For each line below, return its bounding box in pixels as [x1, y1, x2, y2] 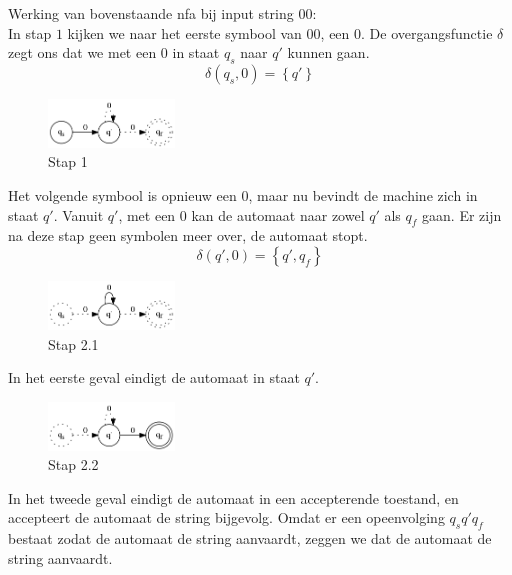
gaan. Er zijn [422, 204, 502, 225]
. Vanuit [53, 204, 104, 225]
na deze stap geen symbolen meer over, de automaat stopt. [8, 225, 368, 246]
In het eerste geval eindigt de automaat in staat [8, 367, 300, 388]
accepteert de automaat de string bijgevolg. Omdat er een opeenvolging [8, 507, 445, 528]
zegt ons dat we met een [8, 42, 157, 63]
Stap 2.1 [48, 333, 99, 354]
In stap [8, 22, 52, 43]
